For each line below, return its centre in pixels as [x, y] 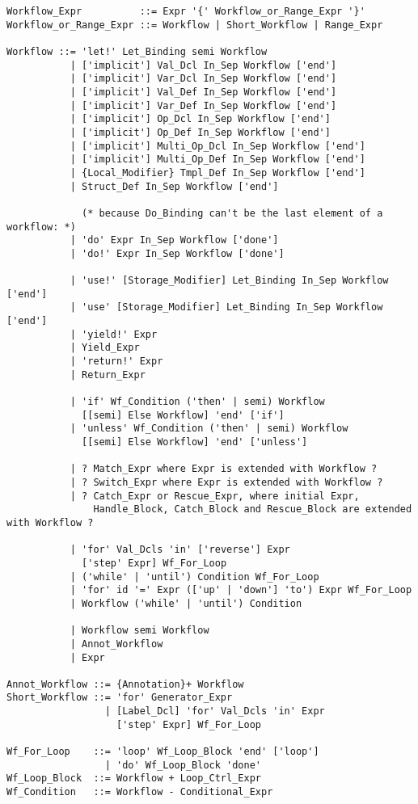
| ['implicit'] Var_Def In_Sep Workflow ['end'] [203, 105]
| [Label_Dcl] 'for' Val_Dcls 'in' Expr [215, 711]
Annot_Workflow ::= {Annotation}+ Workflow [125, 684]
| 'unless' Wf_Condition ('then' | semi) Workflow [209, 429]
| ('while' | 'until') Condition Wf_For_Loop [194, 577]
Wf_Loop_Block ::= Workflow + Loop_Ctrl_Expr [134, 779]
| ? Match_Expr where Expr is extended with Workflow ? [224, 469]
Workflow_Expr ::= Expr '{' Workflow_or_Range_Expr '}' [186, 11]
